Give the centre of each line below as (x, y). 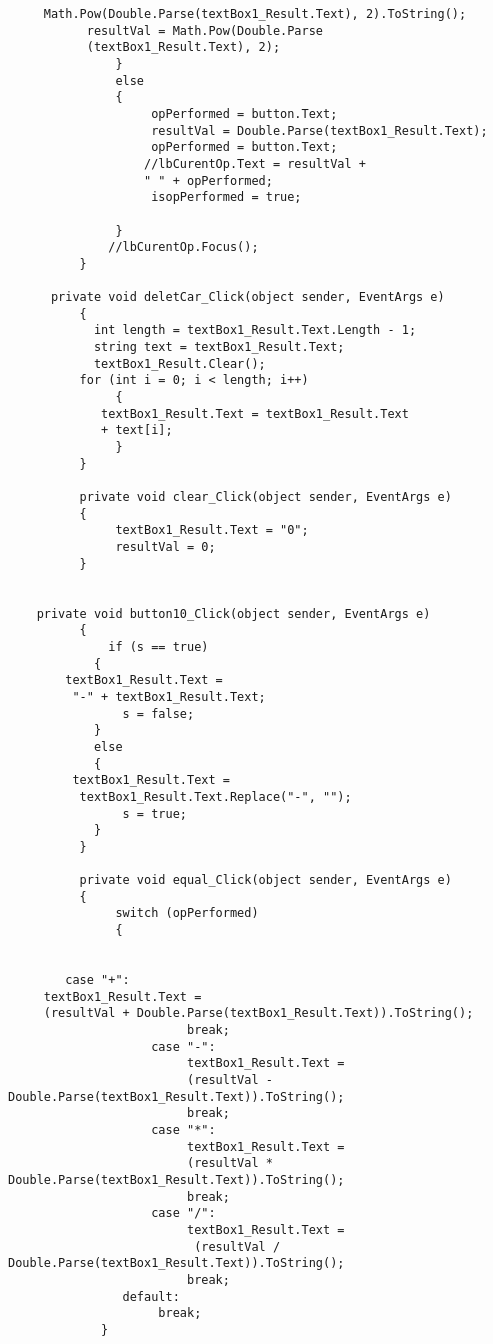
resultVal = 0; (165, 547)
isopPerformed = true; (226, 197)
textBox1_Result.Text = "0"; (212, 530)
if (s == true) (158, 646)
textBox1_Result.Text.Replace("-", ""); (215, 796)
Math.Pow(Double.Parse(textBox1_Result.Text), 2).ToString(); (255, 14)
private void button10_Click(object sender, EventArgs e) (233, 613)
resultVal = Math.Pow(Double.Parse (204, 30)
